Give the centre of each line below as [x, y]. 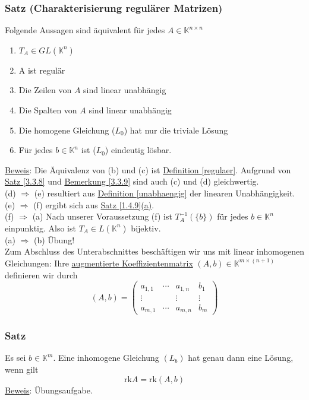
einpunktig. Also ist [40, 228]
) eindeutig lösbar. [138, 150]
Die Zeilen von [45, 90]
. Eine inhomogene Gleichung [106, 358]
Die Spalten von [48, 110]
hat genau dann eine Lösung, [241, 358]
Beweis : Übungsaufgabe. [49, 390]
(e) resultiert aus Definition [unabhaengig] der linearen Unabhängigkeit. [165, 193]
